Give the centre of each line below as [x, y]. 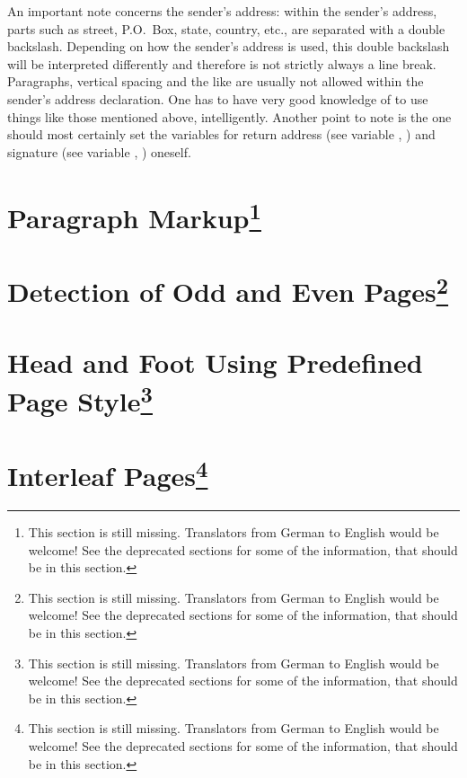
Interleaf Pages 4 [108, 473]
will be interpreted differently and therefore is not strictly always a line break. [222, 63]
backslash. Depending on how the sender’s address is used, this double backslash [229, 46]
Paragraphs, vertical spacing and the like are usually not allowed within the [216, 81]
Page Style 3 [80, 399]
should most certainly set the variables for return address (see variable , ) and [221, 134]
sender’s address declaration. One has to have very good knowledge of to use [218, 98]
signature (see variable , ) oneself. [99, 151]
